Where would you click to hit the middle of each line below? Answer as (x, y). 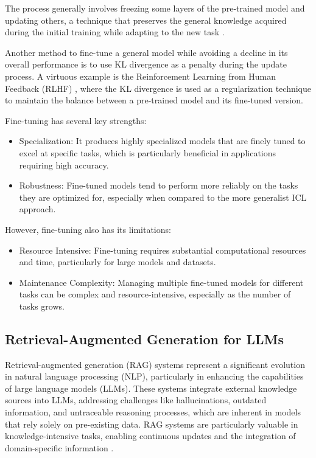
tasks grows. (42, 306)
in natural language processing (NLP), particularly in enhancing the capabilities (154, 376)
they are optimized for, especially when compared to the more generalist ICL (163, 197)
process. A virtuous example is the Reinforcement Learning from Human (140, 76)
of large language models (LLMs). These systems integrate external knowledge (151, 388)
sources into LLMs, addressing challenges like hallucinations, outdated (136, 400)
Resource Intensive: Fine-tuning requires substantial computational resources (163, 250)
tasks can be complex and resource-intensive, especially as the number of (155, 294)
